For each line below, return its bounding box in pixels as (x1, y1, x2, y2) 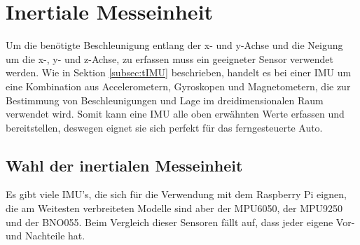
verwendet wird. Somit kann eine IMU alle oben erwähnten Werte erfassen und (6, 106, 345, 121)
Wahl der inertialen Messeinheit (6, 154, 243, 176)
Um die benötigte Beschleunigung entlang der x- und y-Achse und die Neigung (6, 38, 343, 52)
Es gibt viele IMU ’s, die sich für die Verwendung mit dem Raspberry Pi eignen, (6, 187, 347, 202)
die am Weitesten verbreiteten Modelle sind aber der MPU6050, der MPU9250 (6, 201, 343, 216)
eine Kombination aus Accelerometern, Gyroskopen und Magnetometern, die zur (6, 78, 351, 93)
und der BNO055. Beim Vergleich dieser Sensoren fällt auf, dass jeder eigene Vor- (6, 214, 355, 229)
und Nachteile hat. (6, 228, 85, 243)
